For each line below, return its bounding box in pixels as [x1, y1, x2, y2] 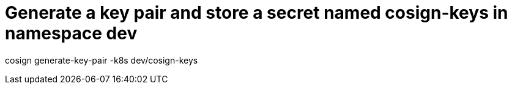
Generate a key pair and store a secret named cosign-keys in [5, 2, 508, 23]
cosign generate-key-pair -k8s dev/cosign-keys [5, 54, 198, 65]
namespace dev [5, 23, 138, 44]
